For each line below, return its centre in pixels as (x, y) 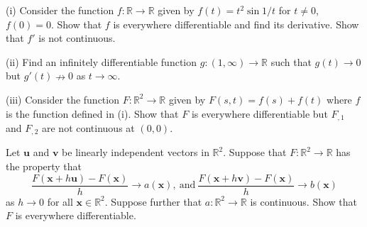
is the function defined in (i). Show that (92, 113)
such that (291, 61)
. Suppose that (255, 152)
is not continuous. (77, 38)
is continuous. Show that (304, 201)
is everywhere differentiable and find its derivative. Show (236, 24)
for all (60, 201)
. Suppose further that (153, 201)
